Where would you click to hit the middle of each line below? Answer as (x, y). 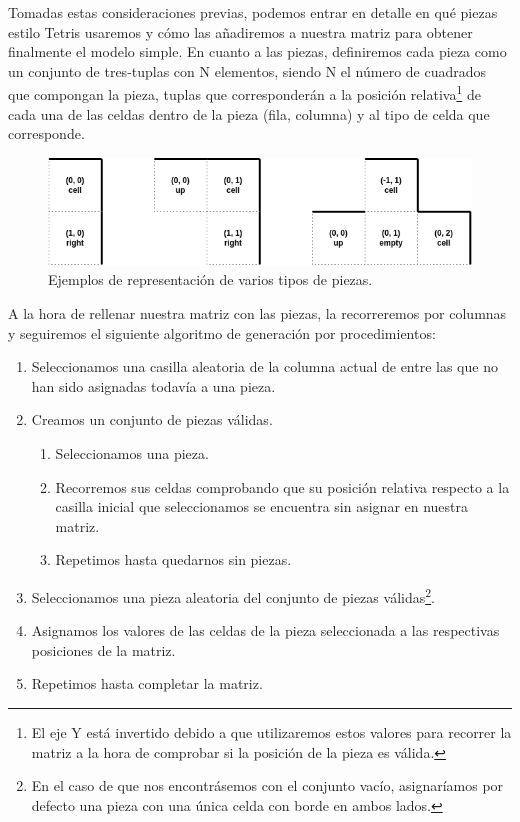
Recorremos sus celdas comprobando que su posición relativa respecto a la (282, 486)
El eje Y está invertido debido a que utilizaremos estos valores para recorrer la (271, 731)
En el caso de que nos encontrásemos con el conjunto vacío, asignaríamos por (267, 785)
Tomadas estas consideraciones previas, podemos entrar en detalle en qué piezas (253, 12)
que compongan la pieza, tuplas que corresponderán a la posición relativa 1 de (244, 93)
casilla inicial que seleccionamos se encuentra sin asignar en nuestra (262, 506)
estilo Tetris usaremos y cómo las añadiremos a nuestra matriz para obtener (240, 31)
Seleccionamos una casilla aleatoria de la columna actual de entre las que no (264, 366)
